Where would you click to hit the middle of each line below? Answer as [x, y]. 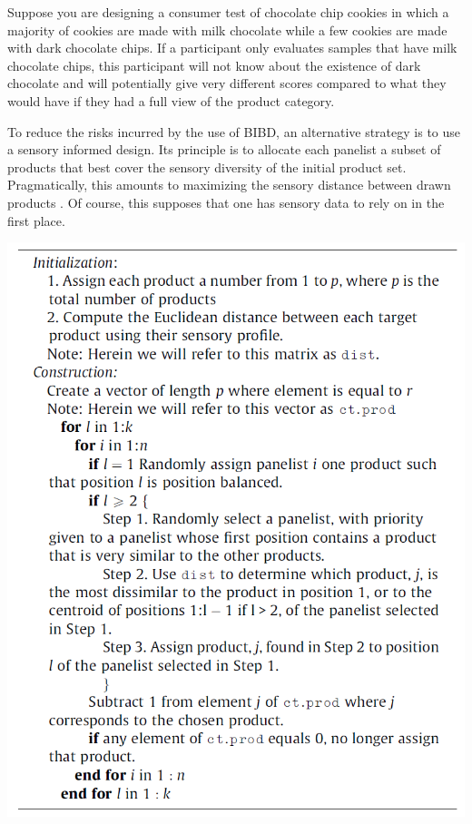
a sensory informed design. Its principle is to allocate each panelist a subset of [224, 149]
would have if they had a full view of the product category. [171, 100]
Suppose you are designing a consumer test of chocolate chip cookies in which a [228, 12]
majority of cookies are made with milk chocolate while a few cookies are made [227, 29]
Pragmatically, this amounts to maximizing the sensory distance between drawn [229, 185]
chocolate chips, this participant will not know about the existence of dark [214, 65]
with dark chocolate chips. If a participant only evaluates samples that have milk [232, 48]
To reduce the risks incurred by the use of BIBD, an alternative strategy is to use [234, 131]
